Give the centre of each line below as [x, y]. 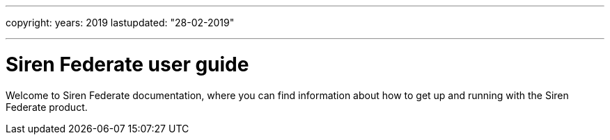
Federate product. [47, 107]
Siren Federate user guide [127, 64]
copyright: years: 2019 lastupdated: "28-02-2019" [120, 23]
